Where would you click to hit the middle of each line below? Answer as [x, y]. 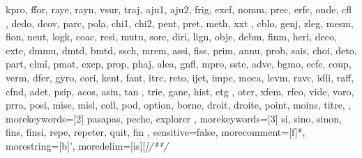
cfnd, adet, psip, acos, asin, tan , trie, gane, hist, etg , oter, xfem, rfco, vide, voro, [180, 91]
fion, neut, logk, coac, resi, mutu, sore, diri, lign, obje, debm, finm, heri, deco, [171, 37]
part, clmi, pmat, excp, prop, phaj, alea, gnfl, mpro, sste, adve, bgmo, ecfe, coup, [179, 64]
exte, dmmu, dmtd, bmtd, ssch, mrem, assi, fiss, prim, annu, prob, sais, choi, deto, [181, 50]
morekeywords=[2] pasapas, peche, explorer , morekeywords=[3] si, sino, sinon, [174, 118]
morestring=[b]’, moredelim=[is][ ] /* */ [87, 145]
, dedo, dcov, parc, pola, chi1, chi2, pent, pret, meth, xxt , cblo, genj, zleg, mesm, [180, 23]
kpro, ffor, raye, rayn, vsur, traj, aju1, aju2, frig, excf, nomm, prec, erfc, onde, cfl [179, 9]
